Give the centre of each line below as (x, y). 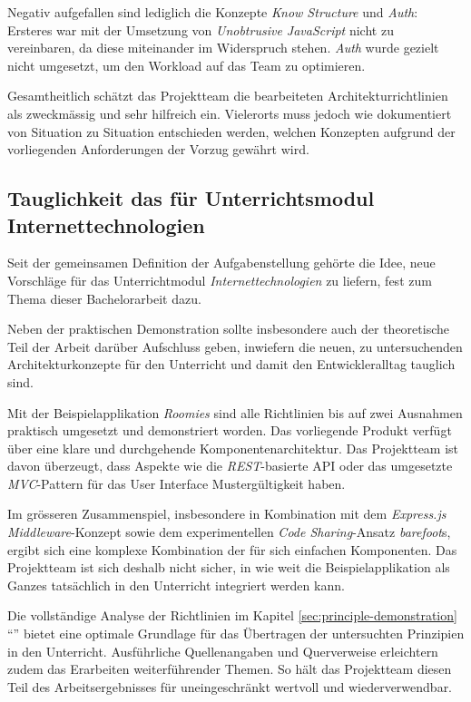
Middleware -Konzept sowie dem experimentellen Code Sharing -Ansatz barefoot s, (229, 532)
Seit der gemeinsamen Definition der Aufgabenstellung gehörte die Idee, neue (221, 263)
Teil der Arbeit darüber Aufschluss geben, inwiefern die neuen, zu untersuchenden (235, 346)
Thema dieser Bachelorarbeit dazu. (104, 298)
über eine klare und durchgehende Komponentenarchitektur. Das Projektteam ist (233, 448)
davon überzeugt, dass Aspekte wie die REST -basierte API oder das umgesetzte (230, 466)
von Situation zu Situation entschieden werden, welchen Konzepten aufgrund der (231, 131)
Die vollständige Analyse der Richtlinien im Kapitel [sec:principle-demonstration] (232, 615)
